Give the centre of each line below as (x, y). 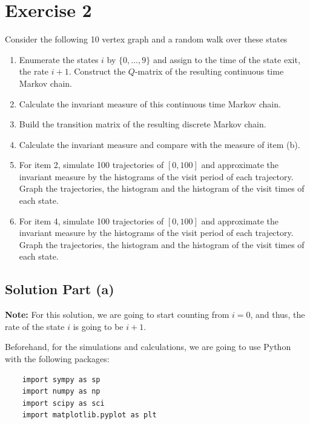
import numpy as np (61, 392)
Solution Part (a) (60, 289)
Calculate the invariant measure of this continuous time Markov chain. (150, 103)
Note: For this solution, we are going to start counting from (117, 315)
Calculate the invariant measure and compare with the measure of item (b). (160, 144)
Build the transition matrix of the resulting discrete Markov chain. (143, 124)
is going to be (98, 326)
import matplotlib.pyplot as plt (89, 415)
